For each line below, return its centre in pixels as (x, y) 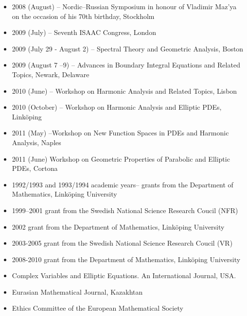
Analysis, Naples (36, 142)
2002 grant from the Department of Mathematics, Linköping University (118, 226)
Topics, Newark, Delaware (51, 74)
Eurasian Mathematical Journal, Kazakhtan (77, 291)
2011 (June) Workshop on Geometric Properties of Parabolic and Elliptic (121, 158)
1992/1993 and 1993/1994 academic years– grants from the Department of (123, 184)
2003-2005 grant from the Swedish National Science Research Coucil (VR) (122, 243)
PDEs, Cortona (35, 168)
